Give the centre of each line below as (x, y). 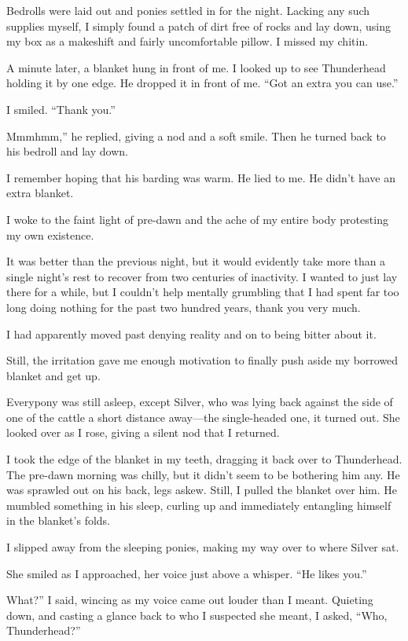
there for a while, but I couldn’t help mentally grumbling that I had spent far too (203, 292)
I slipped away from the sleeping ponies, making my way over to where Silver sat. (203, 547)
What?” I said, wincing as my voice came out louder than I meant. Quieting (190, 600)
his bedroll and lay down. (67, 151)
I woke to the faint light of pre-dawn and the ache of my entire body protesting (197, 219)
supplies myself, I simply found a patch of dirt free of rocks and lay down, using (199, 26)
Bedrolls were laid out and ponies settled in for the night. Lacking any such (188, 10)
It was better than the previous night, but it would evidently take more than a (196, 261)
